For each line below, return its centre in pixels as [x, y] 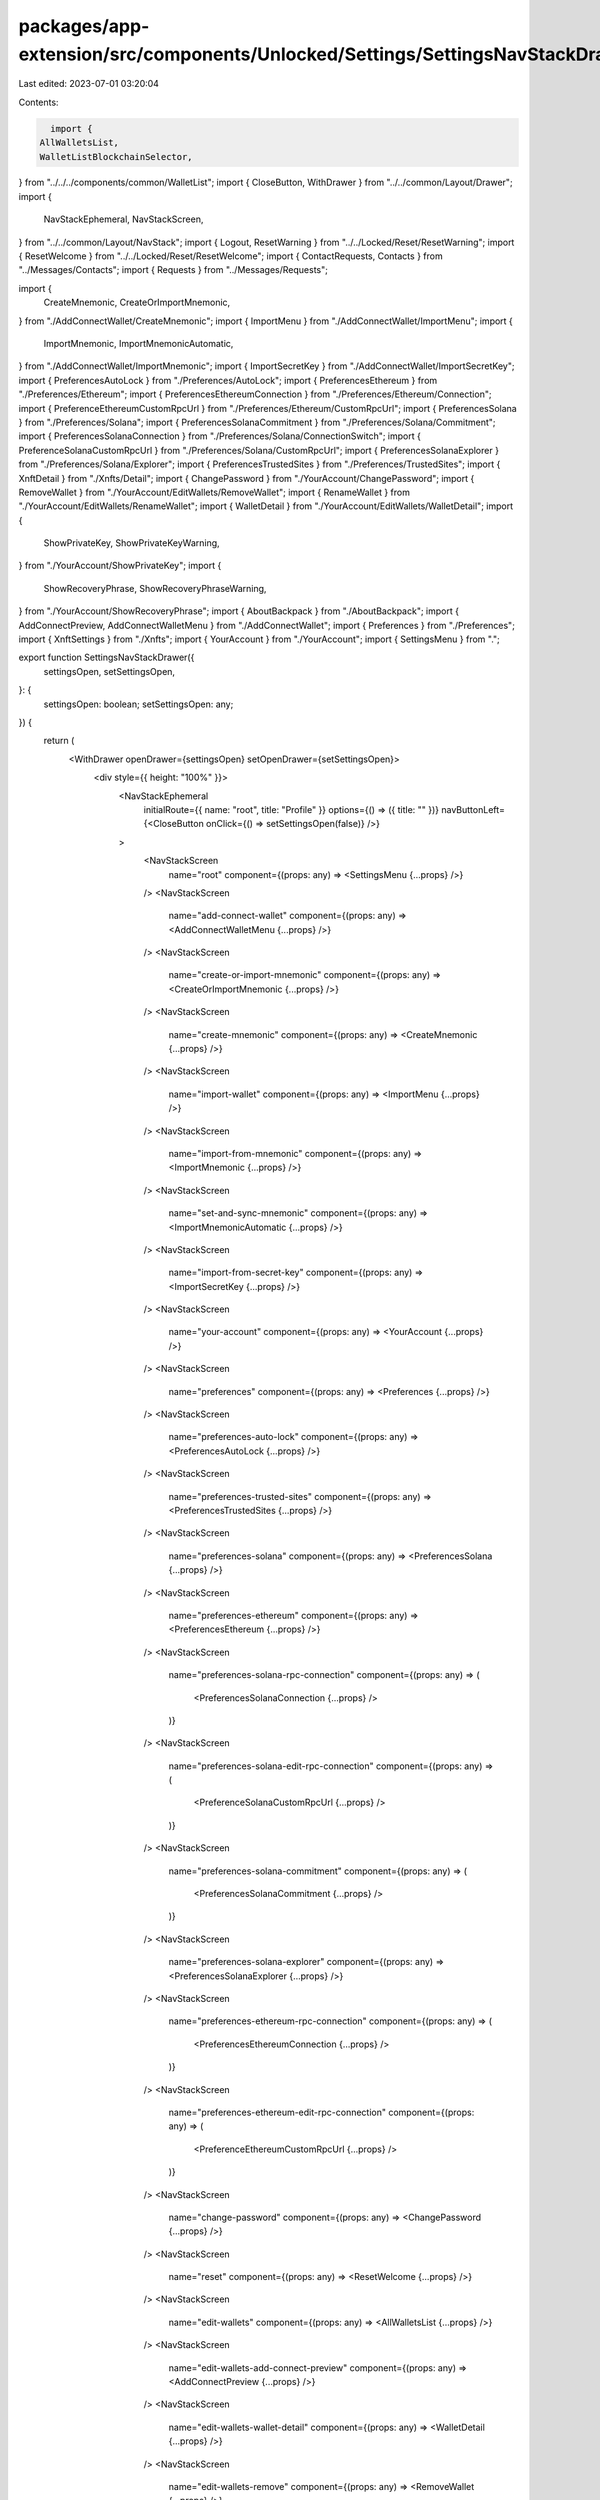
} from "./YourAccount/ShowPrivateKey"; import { [120, 566]
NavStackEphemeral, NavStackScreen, [123, 219]
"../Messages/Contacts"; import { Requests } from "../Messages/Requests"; [173, 270]
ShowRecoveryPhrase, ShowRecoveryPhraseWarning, [155, 588]
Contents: [38, 102]
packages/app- [84, 26]
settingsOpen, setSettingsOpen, [109, 671]
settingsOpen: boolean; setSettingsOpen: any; [138, 704]
